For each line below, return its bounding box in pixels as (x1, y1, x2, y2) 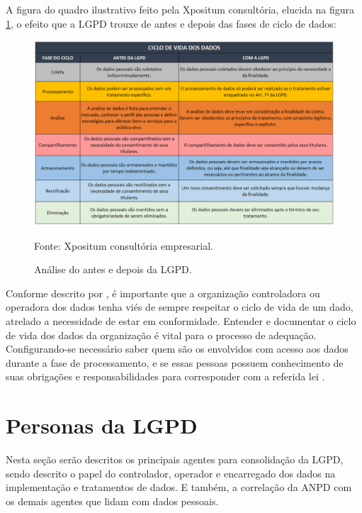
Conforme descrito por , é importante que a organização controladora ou (6, 285, 320, 300)
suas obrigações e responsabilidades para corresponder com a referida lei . (6, 369, 325, 384)
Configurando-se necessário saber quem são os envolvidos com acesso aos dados (6, 341, 349, 356)
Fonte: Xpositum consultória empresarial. (34, 238, 213, 253)
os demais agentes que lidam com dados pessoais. (6, 493, 219, 508)
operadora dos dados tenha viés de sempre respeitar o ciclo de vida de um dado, (6, 299, 353, 314)
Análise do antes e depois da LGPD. (34, 262, 192, 277)
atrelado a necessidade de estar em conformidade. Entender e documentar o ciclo (6, 314, 356, 329)
